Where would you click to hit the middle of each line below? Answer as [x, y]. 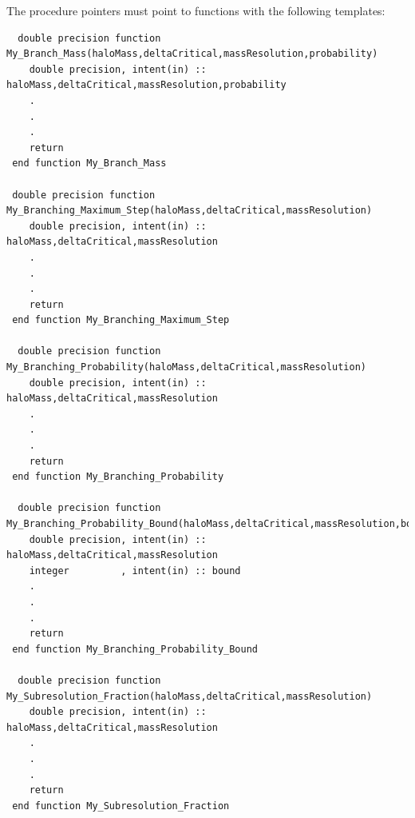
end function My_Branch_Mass [89, 164]
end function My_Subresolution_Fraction [121, 806]
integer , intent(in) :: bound [135, 571]
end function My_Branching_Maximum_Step [121, 320]
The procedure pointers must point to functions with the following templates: [196, 10]
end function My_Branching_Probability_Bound [135, 649]
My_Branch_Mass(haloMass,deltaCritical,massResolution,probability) [192, 54]
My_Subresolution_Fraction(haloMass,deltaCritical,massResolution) [190, 696]
